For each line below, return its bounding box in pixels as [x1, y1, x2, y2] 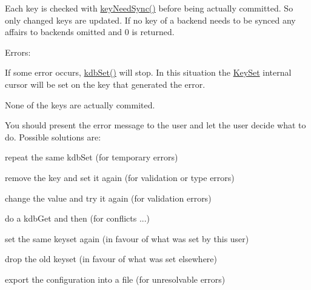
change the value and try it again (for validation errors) [5, 191, 212, 204]
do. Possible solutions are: [5, 130, 101, 143]
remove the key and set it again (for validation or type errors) [5, 171, 235, 183]
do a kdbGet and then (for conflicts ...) [5, 212, 150, 225]
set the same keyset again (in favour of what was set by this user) [5, 232, 249, 245]
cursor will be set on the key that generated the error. [5, 77, 206, 90]
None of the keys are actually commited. [5, 98, 155, 111]
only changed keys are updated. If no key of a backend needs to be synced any [5, 13, 296, 26]
